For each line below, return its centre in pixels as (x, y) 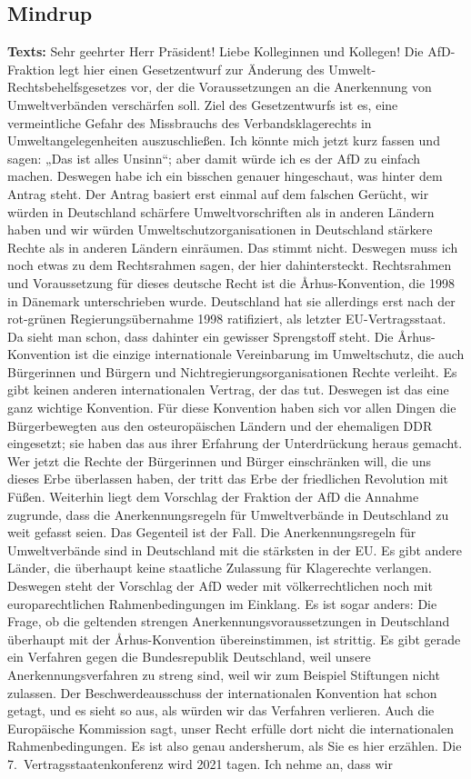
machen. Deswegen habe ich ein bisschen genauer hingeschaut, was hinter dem (225, 176)
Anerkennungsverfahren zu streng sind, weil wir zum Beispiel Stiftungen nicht (224, 674)
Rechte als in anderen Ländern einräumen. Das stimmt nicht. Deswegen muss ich (233, 247)
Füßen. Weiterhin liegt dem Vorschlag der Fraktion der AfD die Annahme (213, 497)
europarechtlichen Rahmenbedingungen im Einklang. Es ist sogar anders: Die (222, 603)
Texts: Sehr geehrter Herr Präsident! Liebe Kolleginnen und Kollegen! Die (215, 51)
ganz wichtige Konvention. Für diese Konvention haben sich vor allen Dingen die (232, 408)
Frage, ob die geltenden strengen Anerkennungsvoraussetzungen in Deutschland (229, 621)
